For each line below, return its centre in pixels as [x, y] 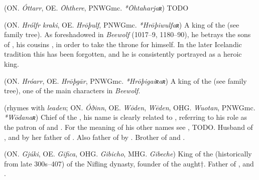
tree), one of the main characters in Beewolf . [72, 91]
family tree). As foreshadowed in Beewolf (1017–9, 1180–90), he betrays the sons [127, 34]
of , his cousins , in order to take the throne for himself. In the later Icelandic [123, 44]
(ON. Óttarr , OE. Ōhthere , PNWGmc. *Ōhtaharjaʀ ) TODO [96, 8]
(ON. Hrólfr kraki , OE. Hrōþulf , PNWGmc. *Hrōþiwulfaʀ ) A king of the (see [122, 24]
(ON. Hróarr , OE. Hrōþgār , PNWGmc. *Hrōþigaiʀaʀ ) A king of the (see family [125, 80]
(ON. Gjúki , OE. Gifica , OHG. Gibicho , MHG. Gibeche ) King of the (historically [128, 154]
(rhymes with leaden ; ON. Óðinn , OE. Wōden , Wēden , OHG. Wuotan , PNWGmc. [130, 107]
